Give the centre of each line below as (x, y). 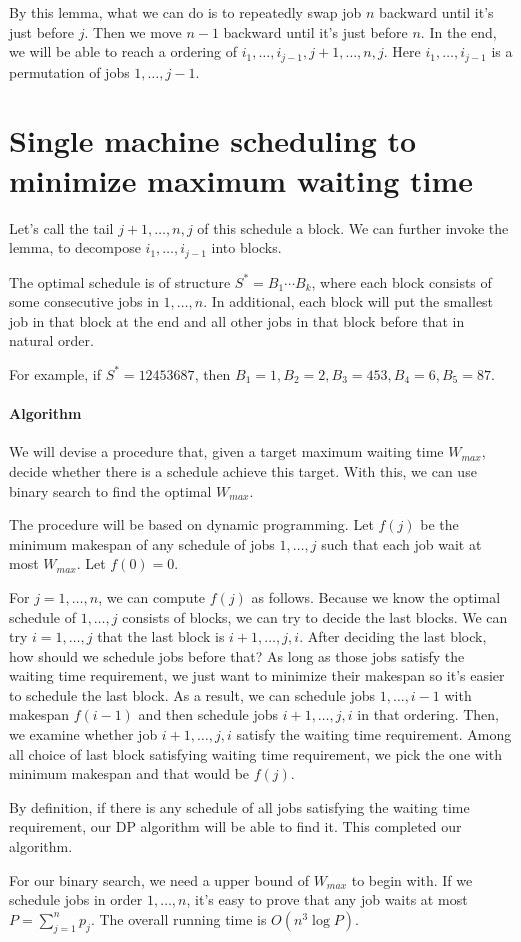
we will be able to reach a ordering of (123, 51)
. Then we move (133, 31)
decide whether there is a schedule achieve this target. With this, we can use (243, 470)
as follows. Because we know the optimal (376, 596)
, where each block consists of (401, 281)
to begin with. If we (412, 879)
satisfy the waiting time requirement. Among (374, 734)
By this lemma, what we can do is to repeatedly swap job (185, 12)
